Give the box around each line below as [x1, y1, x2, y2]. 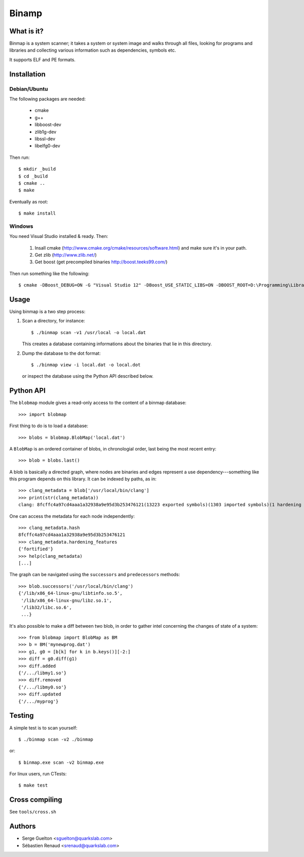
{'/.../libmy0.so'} [18, 684, 67, 690]
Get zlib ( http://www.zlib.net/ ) [34, 252, 97, 258]
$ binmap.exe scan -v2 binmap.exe [18, 759, 104, 765]
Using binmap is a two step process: [9, 309, 86, 315]
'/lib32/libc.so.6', [21, 604, 72, 610]
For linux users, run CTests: [9, 771, 67, 777]
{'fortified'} [18, 546, 53, 552]
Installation [9, 70, 46, 78]
